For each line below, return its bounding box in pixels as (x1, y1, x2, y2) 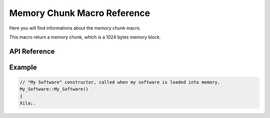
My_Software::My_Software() (19, 86, 88, 92)
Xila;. (19, 100, 36, 106)
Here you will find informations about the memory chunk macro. (9, 25, 141, 31)
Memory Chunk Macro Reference (9, 7, 150, 18)
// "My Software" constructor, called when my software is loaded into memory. (19, 79, 220, 85)
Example (9, 63, 37, 71)
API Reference (9, 47, 55, 55)
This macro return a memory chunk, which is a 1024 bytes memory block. (9, 34, 161, 40)
